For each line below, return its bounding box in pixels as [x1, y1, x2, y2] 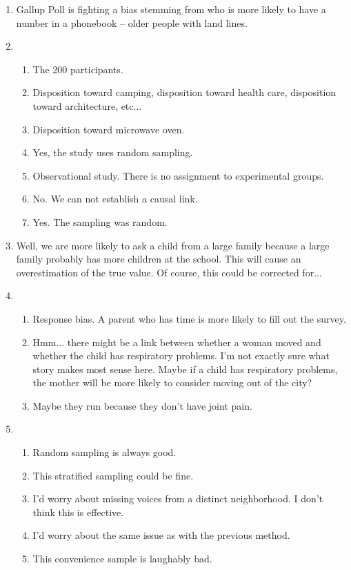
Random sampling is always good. [32, 445, 177, 459]
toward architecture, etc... [32, 98, 142, 113]
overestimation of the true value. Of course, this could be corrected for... [16, 265, 322, 279]
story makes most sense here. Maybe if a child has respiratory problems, [32, 361, 338, 376]
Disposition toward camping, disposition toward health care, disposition [32, 85, 337, 99]
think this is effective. [32, 504, 124, 519]
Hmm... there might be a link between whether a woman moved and [32, 334, 321, 349]
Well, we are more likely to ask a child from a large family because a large [16, 238, 330, 252]
